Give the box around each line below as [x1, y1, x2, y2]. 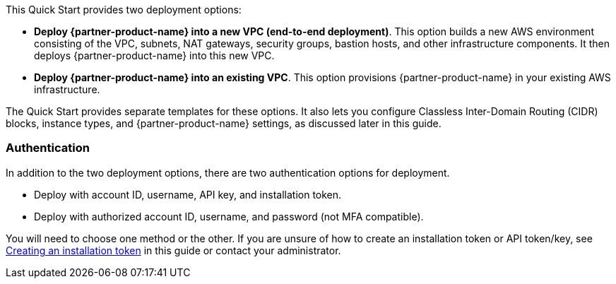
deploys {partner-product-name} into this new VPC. [34, 49, 275, 61]
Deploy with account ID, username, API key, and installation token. [34, 188, 342, 201]
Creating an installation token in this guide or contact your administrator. [6, 244, 341, 256]
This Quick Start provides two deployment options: [6, 4, 242, 16]
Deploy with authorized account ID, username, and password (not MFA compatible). [34, 210, 424, 223]
